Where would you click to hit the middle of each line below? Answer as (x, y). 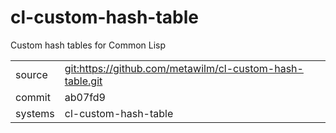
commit (33, 97)
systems (35, 113)
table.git (83, 81)
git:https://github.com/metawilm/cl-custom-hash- (184, 68)
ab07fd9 (85, 97)
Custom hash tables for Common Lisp (88, 45)
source (31, 74)
